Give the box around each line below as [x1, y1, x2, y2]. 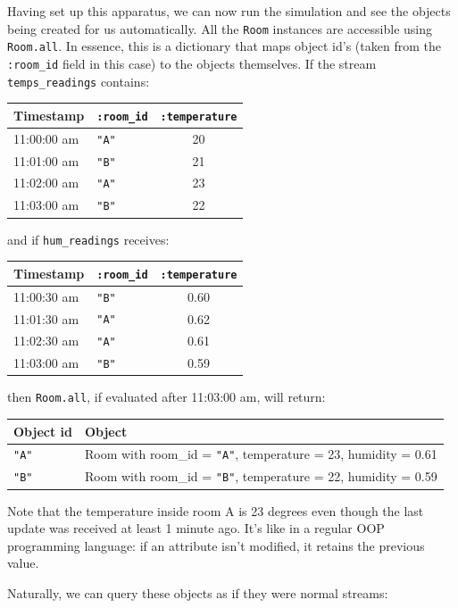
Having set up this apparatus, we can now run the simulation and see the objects [7, 2, 451, 20]
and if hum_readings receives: [7, 229, 170, 248]
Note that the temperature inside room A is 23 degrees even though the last [7, 501, 424, 520]
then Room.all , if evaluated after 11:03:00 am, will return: [7, 387, 326, 406]
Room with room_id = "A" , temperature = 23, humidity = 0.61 [84, 445, 437, 463]
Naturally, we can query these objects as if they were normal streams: [7, 583, 388, 602]
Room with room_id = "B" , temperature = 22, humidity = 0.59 [84, 467, 437, 486]
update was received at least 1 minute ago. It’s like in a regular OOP [7, 519, 385, 537]
